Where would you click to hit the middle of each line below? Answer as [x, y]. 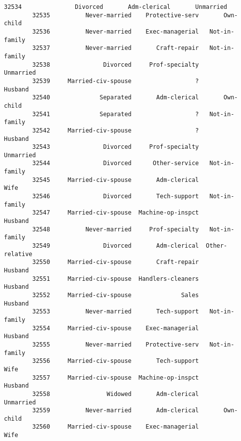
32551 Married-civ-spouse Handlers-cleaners [116, 279]
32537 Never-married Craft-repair [116, 48]
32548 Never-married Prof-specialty [116, 229]
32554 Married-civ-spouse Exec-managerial [116, 328]
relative [18, 254]
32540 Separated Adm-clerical [116, 98]
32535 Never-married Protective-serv [116, 15]
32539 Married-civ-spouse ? [116, 81]
